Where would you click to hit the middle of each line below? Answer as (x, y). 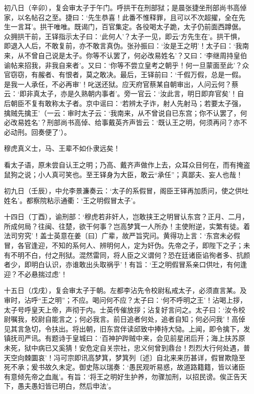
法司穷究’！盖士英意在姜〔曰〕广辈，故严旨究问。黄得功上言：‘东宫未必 (119, 236)
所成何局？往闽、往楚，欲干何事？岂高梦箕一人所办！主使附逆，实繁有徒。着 (127, 226)
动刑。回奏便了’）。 (41, 132)
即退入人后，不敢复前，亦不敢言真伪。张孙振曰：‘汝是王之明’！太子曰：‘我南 (127, 46)
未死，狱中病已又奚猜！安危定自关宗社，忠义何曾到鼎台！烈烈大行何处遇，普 (127, 348)
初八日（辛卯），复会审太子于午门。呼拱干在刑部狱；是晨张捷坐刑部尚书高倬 (125, 7)
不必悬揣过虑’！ (42, 274)
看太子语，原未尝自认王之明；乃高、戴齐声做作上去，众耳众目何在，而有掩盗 (127, 164)
